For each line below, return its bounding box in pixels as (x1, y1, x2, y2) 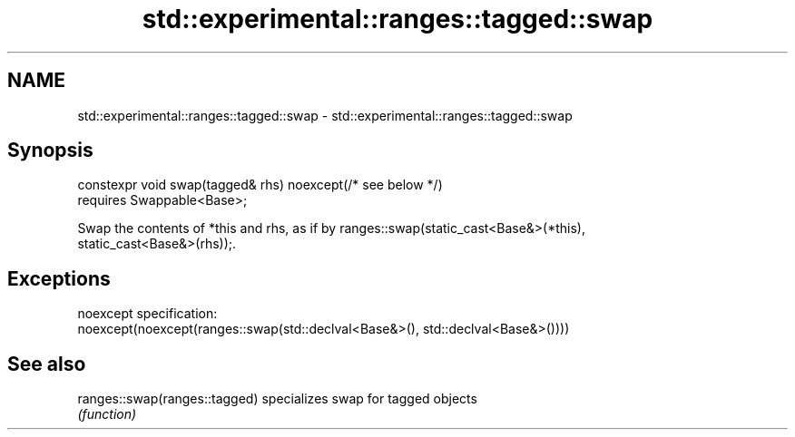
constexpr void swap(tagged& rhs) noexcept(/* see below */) (77, 177, 443, 193)
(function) (77, 406, 137, 422)
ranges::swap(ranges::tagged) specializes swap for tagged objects (77, 391, 477, 407)
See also (7, 352, 86, 375)
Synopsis (7, 139, 93, 162)
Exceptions (7, 267, 111, 290)
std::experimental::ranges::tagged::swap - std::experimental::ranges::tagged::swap (77, 107, 573, 123)
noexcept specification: (77, 306, 218, 322)
